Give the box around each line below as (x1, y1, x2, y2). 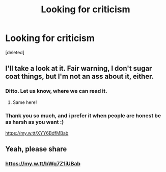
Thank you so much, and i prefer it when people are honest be (5, 112, 161, 119)
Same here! (12, 99, 37, 105)
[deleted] (5, 49, 24, 55)
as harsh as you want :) (5, 118, 64, 125)
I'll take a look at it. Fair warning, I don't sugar (5, 64, 152, 73)
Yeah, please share (5, 145, 67, 154)
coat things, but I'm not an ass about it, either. (5, 72, 154, 81)
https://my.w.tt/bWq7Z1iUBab (5, 160, 80, 167)
